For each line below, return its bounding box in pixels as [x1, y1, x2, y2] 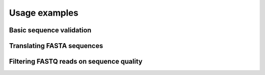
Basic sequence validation [9, 26, 92, 34]
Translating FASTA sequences [9, 42, 103, 50]
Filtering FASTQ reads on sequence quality [9, 57, 143, 66]
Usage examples [9, 7, 79, 18]
